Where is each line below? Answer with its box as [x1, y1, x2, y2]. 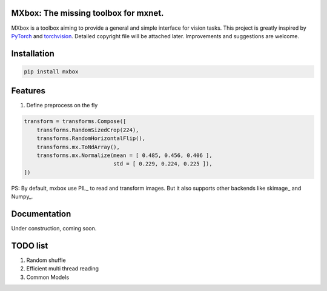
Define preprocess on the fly [26, 102, 98, 109]
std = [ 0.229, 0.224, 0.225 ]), [113, 161, 213, 167]
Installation [11, 48, 54, 59]
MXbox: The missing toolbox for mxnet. [11, 8, 164, 18]
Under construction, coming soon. [11, 225, 97, 232]
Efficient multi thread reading [26, 265, 99, 272]
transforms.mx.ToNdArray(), [36, 143, 121, 150]
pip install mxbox [24, 68, 79, 75]
